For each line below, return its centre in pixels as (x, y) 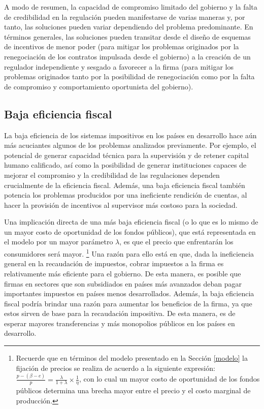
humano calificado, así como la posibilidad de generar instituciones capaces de (125, 165)
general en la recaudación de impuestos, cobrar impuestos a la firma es (114, 263)
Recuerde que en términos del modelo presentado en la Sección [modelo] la (132, 358)
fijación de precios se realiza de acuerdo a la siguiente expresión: (115, 368)
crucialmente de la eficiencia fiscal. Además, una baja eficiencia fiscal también (125, 185)
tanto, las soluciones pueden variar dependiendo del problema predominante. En (129, 27)
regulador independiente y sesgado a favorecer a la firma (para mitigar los (119, 66)
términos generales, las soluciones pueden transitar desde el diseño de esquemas (127, 36)
